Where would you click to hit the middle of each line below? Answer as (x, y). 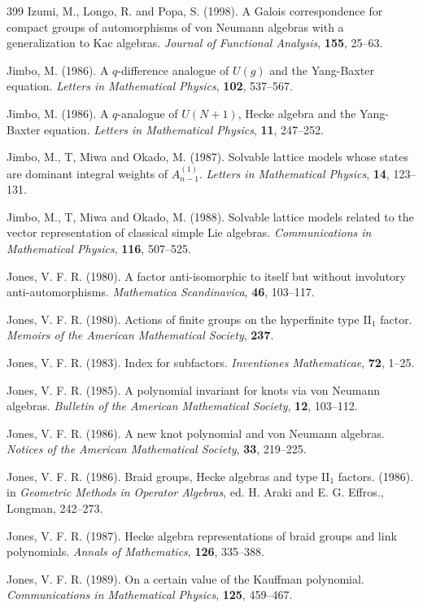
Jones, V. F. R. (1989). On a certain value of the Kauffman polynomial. (185, 578)
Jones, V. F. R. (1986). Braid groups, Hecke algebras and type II (168, 476)
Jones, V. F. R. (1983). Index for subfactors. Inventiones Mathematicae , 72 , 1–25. (211, 362)
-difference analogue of (173, 70)
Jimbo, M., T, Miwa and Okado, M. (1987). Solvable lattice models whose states (207, 157)
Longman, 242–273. (55, 508)
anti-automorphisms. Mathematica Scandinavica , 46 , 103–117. (161, 292)
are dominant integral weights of (87, 173)
